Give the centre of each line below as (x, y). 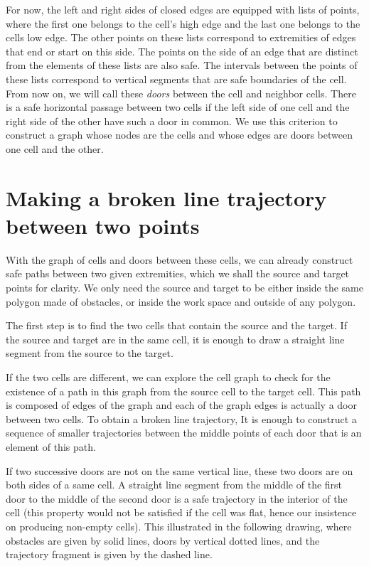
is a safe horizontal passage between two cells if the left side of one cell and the (178, 107)
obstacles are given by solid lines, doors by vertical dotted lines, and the (163, 540)
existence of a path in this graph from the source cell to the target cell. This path (183, 391)
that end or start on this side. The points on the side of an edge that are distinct (182, 51)
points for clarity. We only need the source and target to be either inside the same (184, 288)
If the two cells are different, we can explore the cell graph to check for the (168, 377)
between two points (103, 225)
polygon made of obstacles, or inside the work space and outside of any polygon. (181, 301)
